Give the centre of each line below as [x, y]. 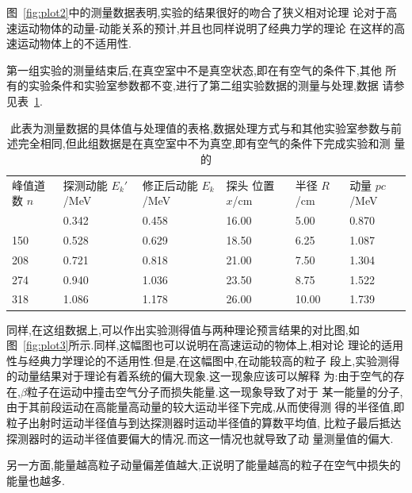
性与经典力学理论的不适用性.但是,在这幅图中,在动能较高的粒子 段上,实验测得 [203, 360]
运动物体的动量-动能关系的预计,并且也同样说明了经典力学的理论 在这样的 [206, 27]
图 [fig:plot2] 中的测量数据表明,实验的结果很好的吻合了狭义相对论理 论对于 [196, 12]
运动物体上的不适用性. [74, 43]
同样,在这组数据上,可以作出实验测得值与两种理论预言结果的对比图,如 [183, 329]
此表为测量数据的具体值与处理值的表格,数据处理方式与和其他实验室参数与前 [206, 127]
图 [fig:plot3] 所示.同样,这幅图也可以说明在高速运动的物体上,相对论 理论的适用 [205, 345]
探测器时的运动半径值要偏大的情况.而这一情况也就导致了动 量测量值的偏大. [200, 438]
